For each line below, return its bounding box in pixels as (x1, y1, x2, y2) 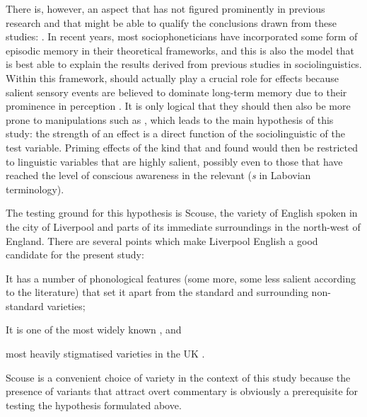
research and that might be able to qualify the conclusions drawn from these (6, 15, 337, 30)
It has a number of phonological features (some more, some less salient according (6, 270, 356, 285)
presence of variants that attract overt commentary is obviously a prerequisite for (6, 384, 359, 399)
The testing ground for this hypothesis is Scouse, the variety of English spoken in (6, 205, 358, 220)
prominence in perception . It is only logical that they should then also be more (6, 98, 351, 113)
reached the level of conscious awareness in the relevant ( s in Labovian (6, 168, 311, 183)
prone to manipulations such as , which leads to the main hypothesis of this (6, 112, 334, 127)
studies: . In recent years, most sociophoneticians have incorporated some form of (6, 29, 358, 44)
